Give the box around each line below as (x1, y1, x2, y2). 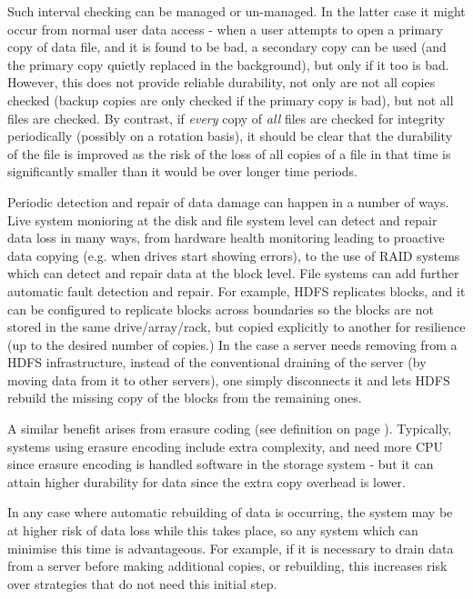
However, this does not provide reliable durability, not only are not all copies (7, 73, 436, 92)
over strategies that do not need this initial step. (7, 574, 277, 593)
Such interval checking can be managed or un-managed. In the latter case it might (7, 2, 466, 20)
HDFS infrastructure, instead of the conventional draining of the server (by (7, 353, 427, 372)
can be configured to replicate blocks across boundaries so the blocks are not (7, 299, 434, 318)
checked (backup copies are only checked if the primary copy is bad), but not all (7, 90, 454, 109)
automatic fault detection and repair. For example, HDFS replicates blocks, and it (7, 281, 466, 300)
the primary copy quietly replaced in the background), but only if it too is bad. (7, 55, 449, 74)
